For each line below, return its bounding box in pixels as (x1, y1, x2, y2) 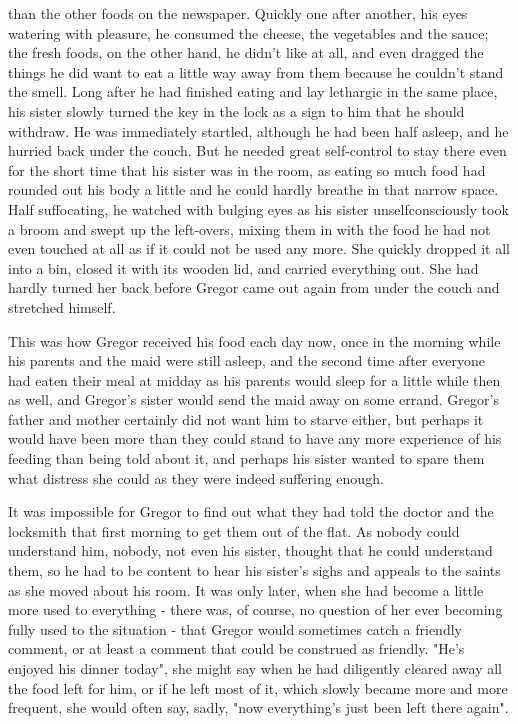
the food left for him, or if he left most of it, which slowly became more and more (8, 677, 508, 698)
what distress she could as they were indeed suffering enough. (8, 467, 384, 488)
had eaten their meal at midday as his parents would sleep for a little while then (8, 369, 501, 390)
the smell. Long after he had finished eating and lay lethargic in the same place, (8, 81, 498, 102)
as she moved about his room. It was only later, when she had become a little (8, 579, 484, 600)
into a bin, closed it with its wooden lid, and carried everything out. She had (8, 257, 479, 278)
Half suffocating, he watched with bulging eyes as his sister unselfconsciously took (8, 198, 509, 219)
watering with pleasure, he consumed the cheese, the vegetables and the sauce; (8, 22, 489, 43)
